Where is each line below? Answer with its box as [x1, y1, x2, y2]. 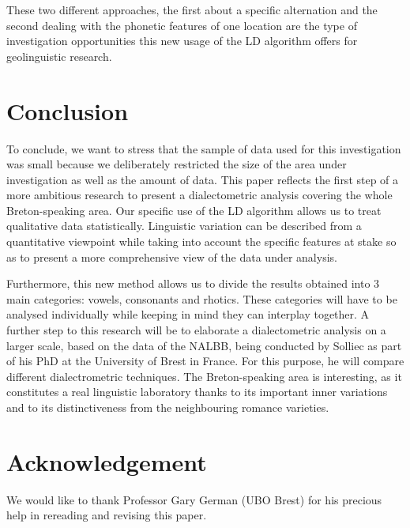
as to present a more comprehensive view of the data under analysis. [6, 248, 337, 265]
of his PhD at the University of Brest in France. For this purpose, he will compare [6, 353, 404, 369]
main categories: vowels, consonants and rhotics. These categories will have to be [6, 290, 397, 307]
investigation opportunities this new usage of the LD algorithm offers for [6, 32, 358, 49]
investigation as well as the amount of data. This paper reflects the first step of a [6, 171, 399, 187]
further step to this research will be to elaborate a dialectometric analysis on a [6, 322, 386, 338]
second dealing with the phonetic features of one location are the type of [6, 17, 357, 33]
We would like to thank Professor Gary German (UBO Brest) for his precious [6, 491, 382, 507]
